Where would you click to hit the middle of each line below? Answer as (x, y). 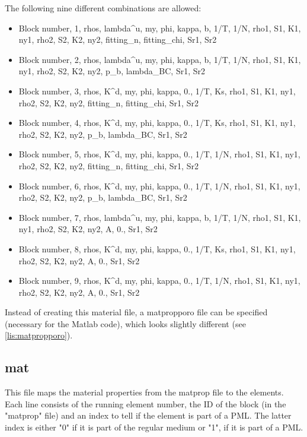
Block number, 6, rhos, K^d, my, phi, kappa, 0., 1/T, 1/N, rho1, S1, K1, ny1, (159, 186)
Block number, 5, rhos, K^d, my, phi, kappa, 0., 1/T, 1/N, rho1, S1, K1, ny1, (159, 154)
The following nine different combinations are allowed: (103, 8)
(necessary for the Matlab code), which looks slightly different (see (125, 323)
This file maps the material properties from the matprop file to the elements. (144, 392)
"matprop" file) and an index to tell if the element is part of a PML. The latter (148, 415)
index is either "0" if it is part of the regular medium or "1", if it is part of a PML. (154, 427)
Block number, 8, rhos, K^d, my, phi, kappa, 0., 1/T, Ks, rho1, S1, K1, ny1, (157, 248)
